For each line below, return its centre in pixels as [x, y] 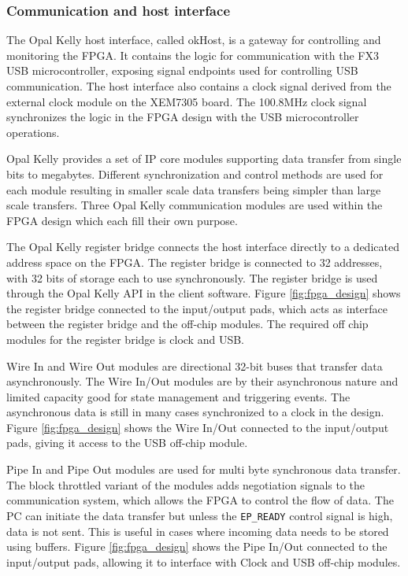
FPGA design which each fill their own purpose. [122, 220]
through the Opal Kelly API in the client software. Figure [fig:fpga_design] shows [204, 293]
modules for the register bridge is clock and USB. [125, 339]
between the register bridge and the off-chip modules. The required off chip [187, 324]
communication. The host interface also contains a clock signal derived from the [199, 86]
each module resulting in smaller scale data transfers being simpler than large [194, 189]
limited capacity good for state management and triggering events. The [178, 396]
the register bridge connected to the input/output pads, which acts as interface [197, 308]
